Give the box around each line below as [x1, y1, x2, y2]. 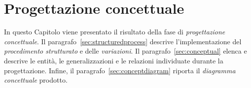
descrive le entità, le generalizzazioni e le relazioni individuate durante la [4, 55, 223, 65]
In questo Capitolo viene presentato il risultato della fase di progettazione [4, 27, 225, 37]
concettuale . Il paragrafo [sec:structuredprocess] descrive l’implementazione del [4, 36, 242, 46]
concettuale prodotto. [4, 75, 68, 85]
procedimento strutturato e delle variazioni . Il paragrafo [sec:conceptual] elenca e [4, 46, 247, 56]
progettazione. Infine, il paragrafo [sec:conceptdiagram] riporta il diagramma [4, 65, 236, 75]
